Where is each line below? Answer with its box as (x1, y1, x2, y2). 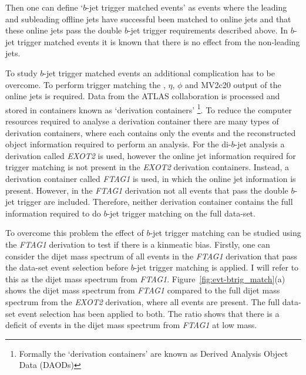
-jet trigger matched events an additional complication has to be (43, 66, 275, 79)
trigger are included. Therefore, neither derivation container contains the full (17, 195, 293, 208)
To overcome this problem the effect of (5, 227, 144, 239)
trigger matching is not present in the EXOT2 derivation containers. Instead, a (5, 161, 290, 173)
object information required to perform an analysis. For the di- (5, 138, 231, 150)
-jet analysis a (234, 138, 285, 150)
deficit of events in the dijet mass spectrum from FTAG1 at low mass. (5, 319, 257, 331)
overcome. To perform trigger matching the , (5, 78, 166, 90)
